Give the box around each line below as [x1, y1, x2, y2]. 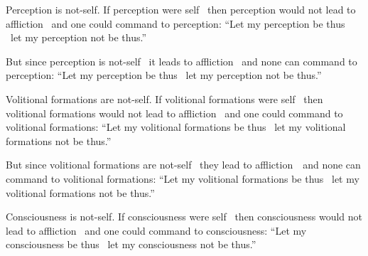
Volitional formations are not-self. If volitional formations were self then [6, 91, 323, 106]
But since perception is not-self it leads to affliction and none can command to [6, 53, 357, 68]
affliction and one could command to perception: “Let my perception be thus [6, 16, 345, 31]
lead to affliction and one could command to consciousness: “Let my [6, 223, 307, 238]
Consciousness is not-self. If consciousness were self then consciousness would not [6, 209, 362, 224]
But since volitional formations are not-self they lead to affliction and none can [6, 157, 361, 172]
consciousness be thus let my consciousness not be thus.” [6, 237, 256, 252]
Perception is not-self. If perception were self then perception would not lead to [6, 2, 356, 16]
